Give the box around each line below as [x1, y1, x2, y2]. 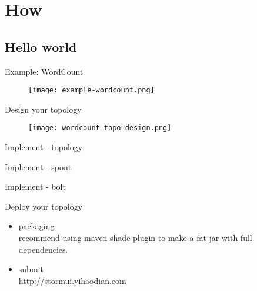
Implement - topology [5, 141, 83, 153]
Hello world [5, 37, 77, 55]
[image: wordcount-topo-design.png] [28, 124, 172, 133]
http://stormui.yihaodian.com [18, 274, 126, 286]
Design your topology [5, 102, 82, 115]
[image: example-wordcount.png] [28, 86, 155, 95]
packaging [18, 220, 55, 232]
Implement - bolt [5, 180, 66, 193]
